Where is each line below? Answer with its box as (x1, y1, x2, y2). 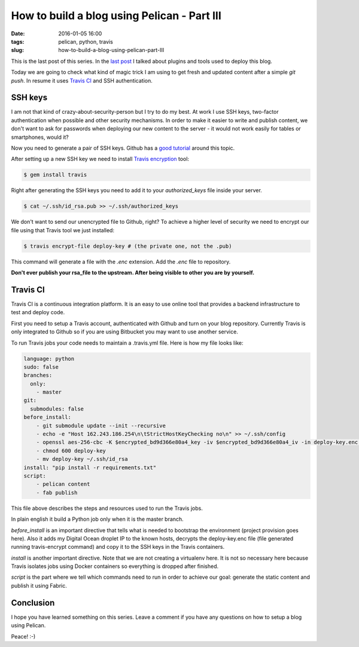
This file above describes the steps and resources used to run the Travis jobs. (11, 505, 203, 512)
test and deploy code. (11, 309, 65, 316)
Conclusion (11, 597, 55, 607)
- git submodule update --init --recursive (36, 422, 166, 429)
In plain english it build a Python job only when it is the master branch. (11, 515, 184, 523)
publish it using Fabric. (11, 582, 67, 589)
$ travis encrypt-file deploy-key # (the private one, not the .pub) (23, 242, 232, 250)
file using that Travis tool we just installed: (11, 226, 115, 233)
